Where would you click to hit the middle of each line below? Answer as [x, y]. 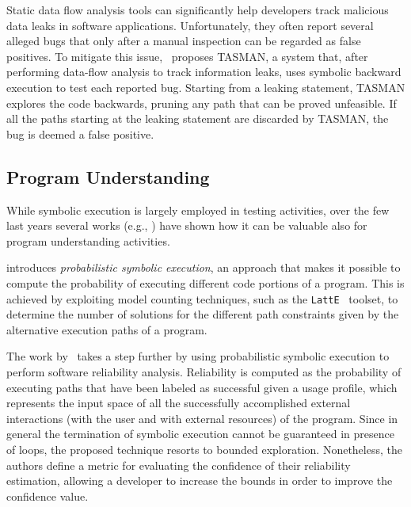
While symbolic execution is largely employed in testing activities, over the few [198, 210]
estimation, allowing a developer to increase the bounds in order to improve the [200, 480]
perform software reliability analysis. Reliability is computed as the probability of [204, 371]
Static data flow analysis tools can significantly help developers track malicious [198, 10]
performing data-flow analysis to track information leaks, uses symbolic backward [204, 72]
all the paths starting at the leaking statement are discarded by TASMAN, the [198, 118]
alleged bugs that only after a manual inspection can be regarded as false [184, 41]
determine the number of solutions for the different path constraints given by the [203, 314]
